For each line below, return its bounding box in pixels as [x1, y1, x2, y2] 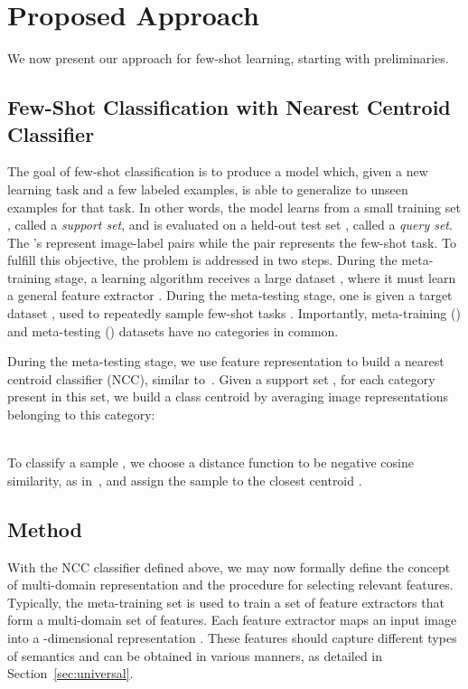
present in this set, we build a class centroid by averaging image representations [7, 387, 448, 406]
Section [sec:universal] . [7, 664, 134, 683]
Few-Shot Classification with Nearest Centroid [7, 93, 451, 121]
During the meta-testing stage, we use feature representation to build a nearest [7, 352, 445, 371]
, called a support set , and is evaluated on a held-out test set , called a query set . [7, 215, 453, 234]
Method [7, 514, 82, 543]
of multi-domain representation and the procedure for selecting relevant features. [7, 575, 454, 594]
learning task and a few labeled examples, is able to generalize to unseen [7, 179, 408, 198]
